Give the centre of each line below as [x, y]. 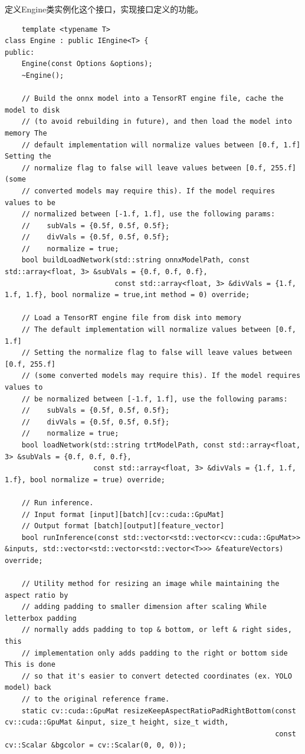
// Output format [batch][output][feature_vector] [123, 526]
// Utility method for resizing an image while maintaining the [150, 584]
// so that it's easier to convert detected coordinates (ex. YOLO [157, 676]
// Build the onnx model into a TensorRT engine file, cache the [152, 99]
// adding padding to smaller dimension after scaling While [144, 607]
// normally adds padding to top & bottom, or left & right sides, [157, 630]
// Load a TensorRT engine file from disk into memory [131, 318]
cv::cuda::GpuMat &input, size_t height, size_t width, [117, 722]
